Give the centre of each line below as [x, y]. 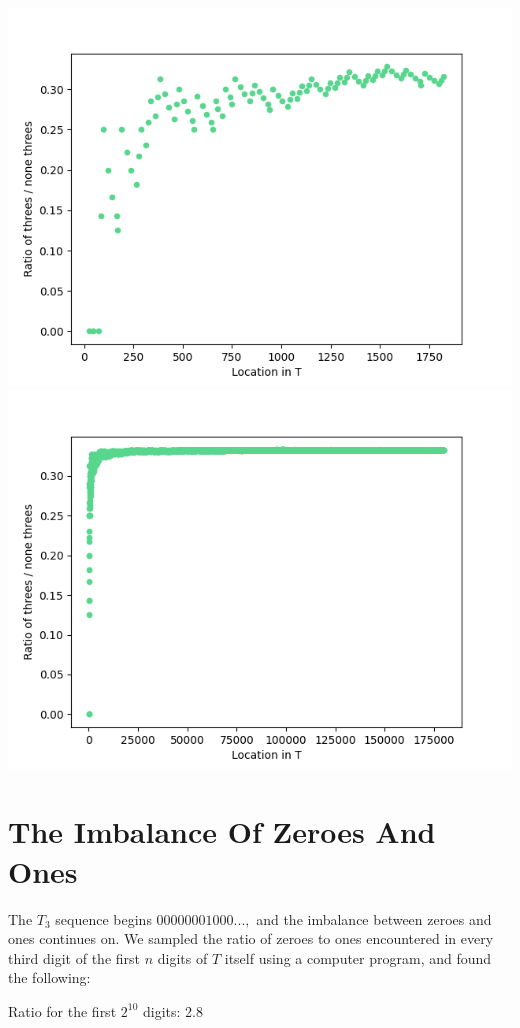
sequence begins [103, 918]
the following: [49, 977]
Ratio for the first [62, 1010]
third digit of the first [74, 957]
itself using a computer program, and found [358, 957]
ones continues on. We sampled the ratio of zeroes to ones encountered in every [251, 938]
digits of [182, 957]
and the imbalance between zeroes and [374, 918]
